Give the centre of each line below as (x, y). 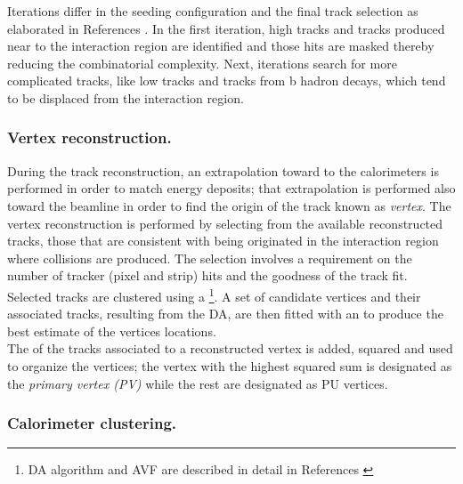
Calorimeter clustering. (92, 423)
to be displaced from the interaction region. (126, 97)
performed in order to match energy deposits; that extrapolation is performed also (231, 188)
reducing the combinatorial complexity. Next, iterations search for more (202, 63)
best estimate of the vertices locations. (112, 331)
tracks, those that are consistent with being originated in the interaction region (223, 241)
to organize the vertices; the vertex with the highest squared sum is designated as (230, 365)
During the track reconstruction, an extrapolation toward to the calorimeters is (223, 170)
